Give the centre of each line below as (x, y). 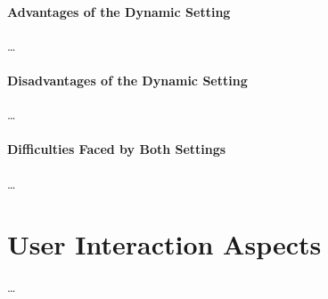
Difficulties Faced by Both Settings (117, 149)
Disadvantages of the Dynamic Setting (127, 80)
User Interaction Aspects (164, 244)
